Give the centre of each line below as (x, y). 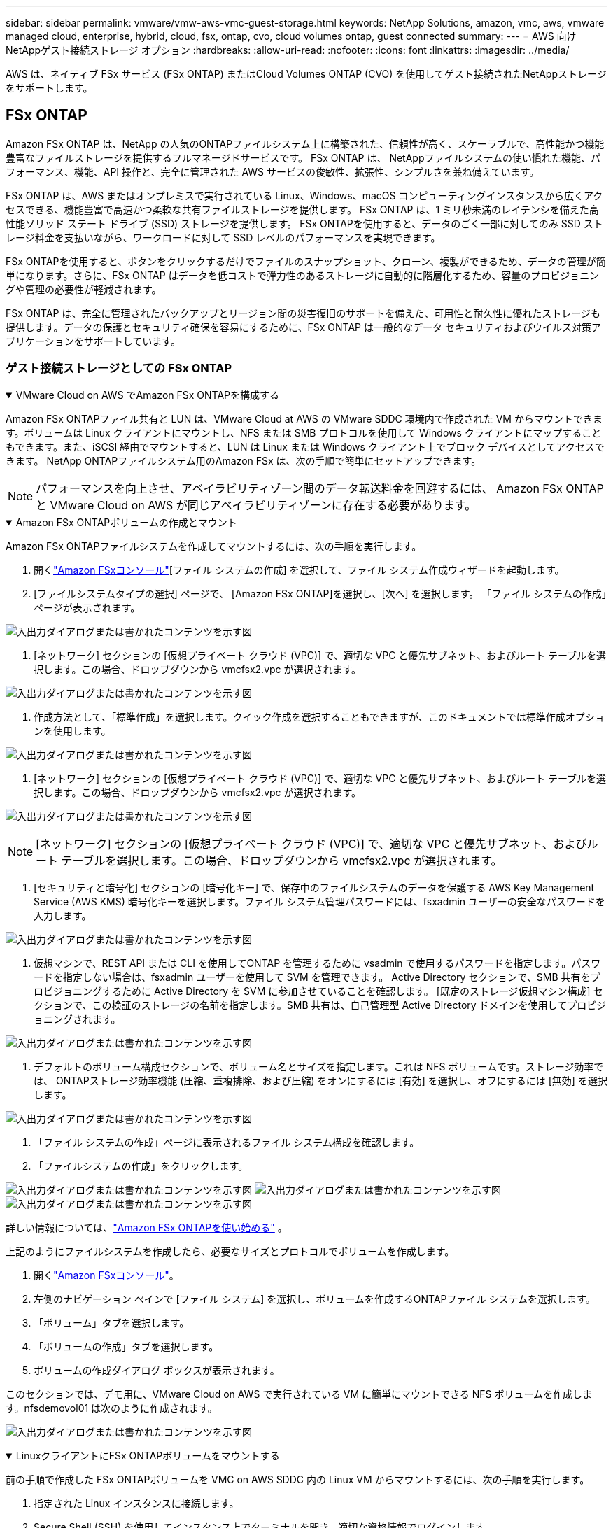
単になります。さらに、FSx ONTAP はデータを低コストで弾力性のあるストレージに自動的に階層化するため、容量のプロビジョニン (303, 275)
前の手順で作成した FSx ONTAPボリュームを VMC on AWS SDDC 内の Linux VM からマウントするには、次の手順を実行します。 (298, 1479)
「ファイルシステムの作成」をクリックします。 (141, 1166)
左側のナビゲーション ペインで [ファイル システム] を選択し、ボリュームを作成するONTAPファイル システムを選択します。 (315, 1299)
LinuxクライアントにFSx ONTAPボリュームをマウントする (148, 1455)
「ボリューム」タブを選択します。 (112, 1322)
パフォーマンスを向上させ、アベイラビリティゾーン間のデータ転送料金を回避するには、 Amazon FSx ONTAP (320, 488)
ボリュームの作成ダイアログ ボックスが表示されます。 (157, 1370)
